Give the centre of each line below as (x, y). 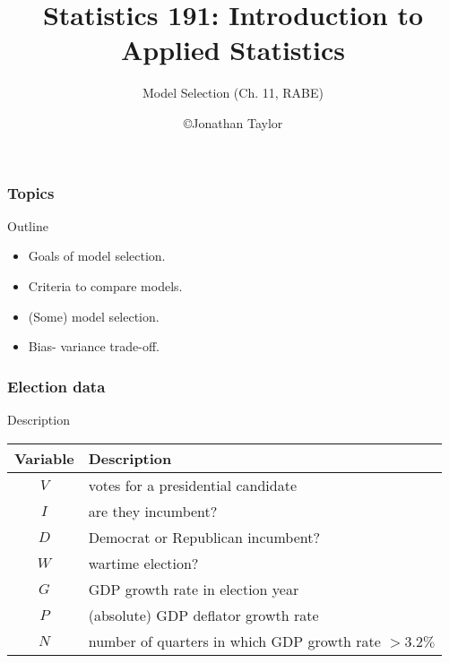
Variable (44, 458)
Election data (56, 386)
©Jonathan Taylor (233, 122)
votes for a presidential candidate (192, 485)
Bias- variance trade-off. (94, 346)
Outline (28, 225)
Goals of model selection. (97, 256)
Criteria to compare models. (105, 285)
